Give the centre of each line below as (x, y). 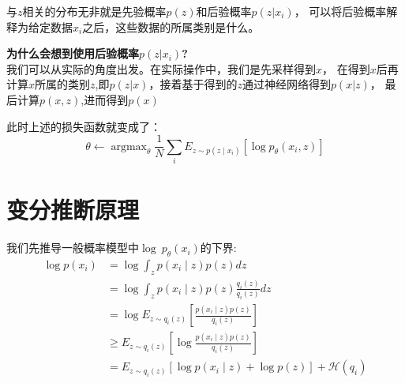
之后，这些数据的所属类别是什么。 (171, 26)
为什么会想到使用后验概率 (73, 53)
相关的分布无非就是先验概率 (94, 11)
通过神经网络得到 (286, 84)
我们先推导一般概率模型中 (73, 248)
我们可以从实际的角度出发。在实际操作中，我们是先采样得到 (161, 68)
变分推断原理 (73, 210)
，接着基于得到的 (193, 84)
